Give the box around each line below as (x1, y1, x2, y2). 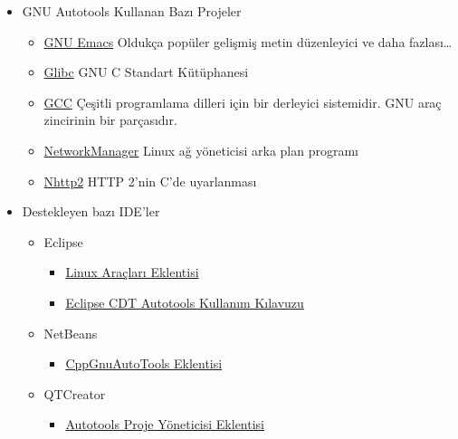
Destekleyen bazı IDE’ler (22, 202, 160, 221)
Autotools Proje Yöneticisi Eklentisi (65, 415, 265, 434)
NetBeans (43, 323, 98, 342)
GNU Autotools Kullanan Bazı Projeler (22, 2, 242, 20)
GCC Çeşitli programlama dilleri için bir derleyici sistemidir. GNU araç (43, 92, 442, 111)
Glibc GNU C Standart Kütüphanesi (43, 62, 249, 81)
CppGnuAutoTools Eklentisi (65, 354, 223, 373)
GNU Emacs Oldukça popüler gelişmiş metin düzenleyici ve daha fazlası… (43, 32, 453, 51)
